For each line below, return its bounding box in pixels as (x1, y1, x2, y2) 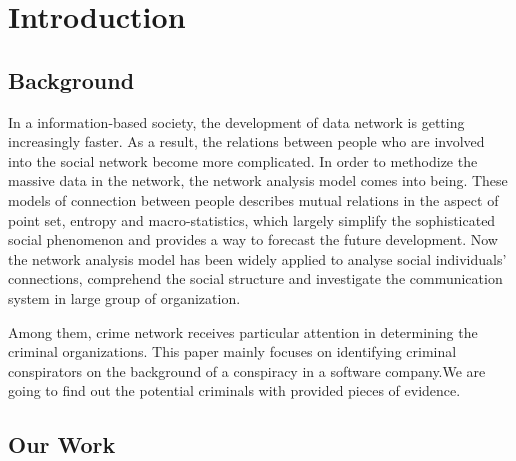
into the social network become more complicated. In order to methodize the (8, 150, 478, 171)
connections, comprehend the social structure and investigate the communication (8, 268, 503, 289)
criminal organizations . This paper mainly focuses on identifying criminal (8, 341, 457, 362)
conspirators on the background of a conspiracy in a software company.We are (8, 360, 486, 381)
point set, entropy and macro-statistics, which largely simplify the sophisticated (8, 209, 496, 230)
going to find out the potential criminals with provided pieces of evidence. (8, 380, 461, 401)
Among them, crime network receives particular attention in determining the (8, 321, 478, 342)
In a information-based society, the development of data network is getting (8, 111, 465, 132)
